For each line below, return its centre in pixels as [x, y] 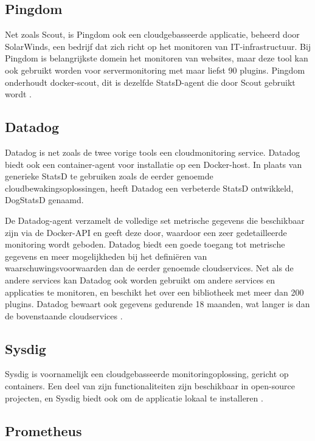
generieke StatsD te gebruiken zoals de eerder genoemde [109, 176]
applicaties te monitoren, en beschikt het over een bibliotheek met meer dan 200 [154, 292]
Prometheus [43, 430]
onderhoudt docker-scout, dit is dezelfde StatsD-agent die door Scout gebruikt [150, 82]
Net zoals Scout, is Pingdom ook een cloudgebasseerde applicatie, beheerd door [152, 34]
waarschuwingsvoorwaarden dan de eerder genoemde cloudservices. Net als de [149, 268]
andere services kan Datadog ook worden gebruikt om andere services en [140, 280]
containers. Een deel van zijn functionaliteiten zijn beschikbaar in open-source [150, 386]
